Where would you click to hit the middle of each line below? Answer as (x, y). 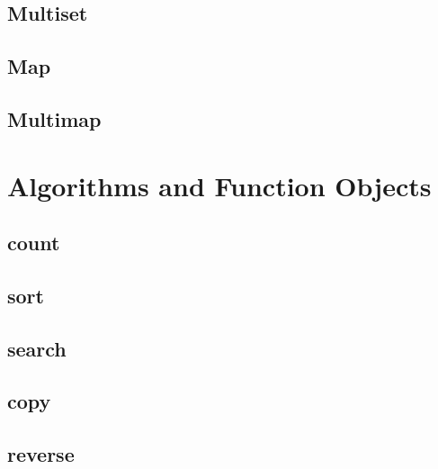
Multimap (54, 118)
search (37, 348)
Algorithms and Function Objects (219, 185)
